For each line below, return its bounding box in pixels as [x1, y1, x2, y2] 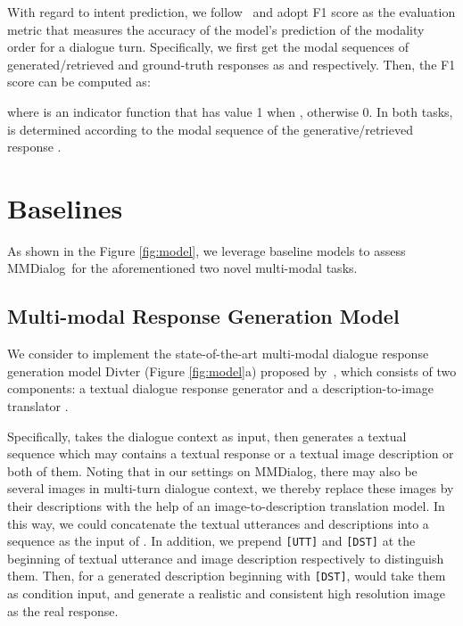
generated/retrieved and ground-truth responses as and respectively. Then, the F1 [7, 54, 456, 73]
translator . [7, 397, 69, 416]
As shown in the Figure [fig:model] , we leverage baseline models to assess [7, 241, 406, 259]
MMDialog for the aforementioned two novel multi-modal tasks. [7, 259, 358, 277]
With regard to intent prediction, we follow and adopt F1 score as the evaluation [7, 3, 456, 21]
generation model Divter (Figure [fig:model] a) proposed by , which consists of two [7, 361, 457, 380]
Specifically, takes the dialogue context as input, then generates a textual [7, 426, 407, 445]
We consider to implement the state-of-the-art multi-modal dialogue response [7, 344, 429, 363]
